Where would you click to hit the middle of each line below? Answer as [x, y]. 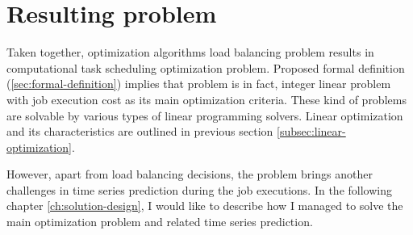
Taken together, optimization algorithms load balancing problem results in [190, 52]
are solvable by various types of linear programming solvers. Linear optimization [205, 115]
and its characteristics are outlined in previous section [140, 131]
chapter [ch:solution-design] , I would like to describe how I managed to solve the [205, 206]
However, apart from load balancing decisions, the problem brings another [190, 174]
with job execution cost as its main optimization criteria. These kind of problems [206, 99]
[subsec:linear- [311, 131]
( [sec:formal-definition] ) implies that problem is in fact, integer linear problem [199, 84]
